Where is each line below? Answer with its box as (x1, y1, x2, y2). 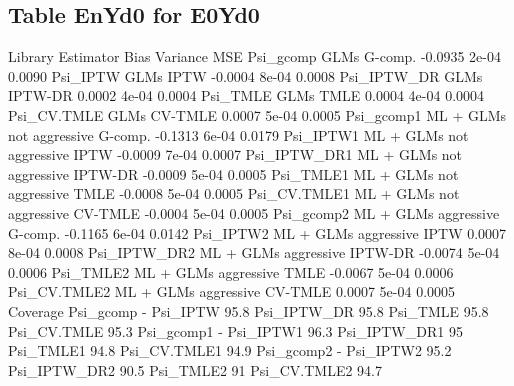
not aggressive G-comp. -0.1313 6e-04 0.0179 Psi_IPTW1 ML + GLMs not (8, 124, 469, 145)
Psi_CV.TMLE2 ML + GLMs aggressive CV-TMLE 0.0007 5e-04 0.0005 (8, 281, 456, 302)
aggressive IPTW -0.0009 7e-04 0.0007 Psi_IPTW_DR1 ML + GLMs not (8, 144, 463, 165)
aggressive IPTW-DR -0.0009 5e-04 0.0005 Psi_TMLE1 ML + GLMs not (8, 163, 459, 184)
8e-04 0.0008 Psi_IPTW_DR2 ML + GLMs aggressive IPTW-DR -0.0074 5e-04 (8, 242, 500, 263)
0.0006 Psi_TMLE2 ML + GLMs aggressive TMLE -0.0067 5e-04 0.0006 (8, 261, 454, 282)
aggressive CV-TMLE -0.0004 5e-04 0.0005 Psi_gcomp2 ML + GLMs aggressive (8, 202, 500, 223)
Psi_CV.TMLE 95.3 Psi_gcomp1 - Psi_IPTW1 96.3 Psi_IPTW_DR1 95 (8, 320, 463, 341)
